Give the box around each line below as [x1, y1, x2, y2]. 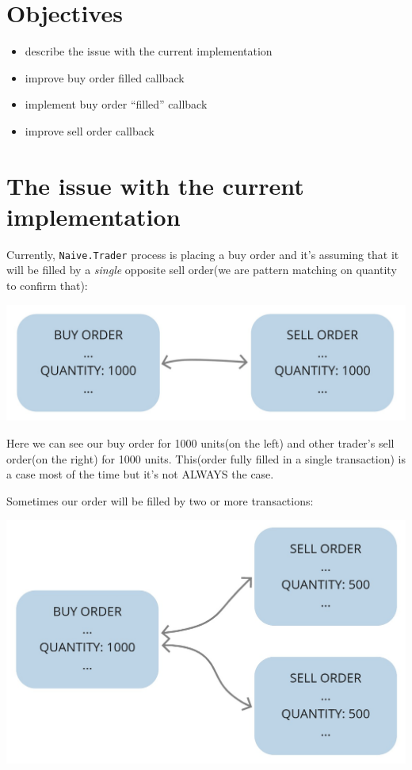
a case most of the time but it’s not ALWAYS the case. [6, 466, 274, 482]
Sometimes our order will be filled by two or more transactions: [6, 492, 314, 509]
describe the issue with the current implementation [25, 43, 273, 59]
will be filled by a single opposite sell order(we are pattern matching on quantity [6, 261, 397, 278]
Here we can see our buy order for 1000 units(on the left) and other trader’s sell [6, 434, 395, 451]
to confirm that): [6, 277, 88, 294]
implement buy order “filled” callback [25, 96, 208, 112]
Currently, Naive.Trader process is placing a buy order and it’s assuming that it [6, 246, 399, 262]
